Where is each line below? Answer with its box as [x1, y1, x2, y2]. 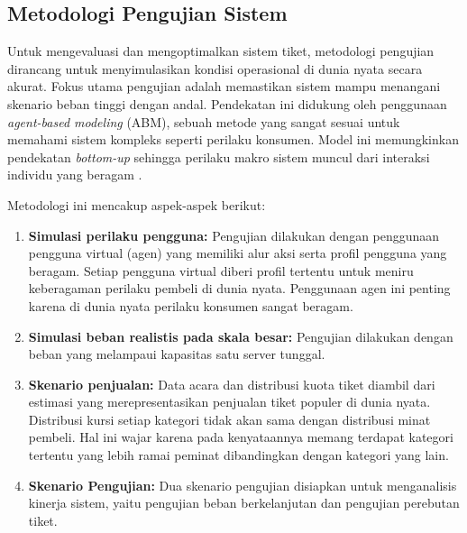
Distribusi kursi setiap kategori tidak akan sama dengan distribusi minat [28, 409, 431, 428]
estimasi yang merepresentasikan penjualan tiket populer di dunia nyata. [28, 392, 431, 411]
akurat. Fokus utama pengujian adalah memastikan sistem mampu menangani [7, 77, 441, 96]
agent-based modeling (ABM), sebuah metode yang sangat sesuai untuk [7, 112, 400, 131]
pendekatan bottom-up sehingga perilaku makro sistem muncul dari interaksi [7, 147, 430, 166]
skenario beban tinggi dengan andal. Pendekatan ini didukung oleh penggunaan [7, 94, 447, 113]
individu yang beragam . [7, 165, 142, 184]
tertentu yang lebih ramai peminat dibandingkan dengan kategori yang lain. [28, 446, 449, 464]
